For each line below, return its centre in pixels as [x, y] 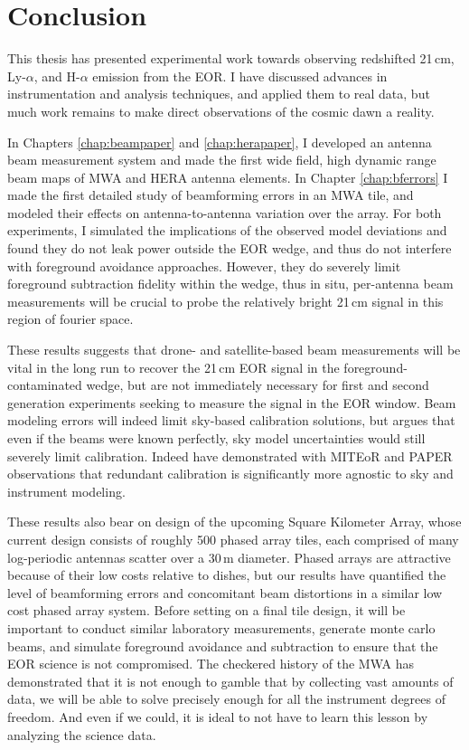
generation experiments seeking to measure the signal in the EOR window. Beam [232, 402]
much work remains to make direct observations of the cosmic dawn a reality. [221, 111]
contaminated [45, 385]
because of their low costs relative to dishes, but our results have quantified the [227, 575]
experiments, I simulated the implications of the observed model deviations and [227, 230]
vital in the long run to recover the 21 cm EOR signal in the [174, 367]
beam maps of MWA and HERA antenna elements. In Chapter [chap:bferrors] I [228, 177]
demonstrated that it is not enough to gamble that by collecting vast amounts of [230, 681]
